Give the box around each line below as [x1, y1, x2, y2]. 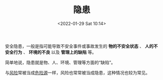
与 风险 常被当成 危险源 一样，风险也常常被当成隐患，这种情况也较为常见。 [5, 69, 150, 75]
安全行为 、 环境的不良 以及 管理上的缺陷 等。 [5, 49, 96, 55]
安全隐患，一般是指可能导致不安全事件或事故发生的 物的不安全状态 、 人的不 [5, 43, 158, 49]
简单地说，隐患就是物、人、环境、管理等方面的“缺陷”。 [5, 59, 116, 65]
